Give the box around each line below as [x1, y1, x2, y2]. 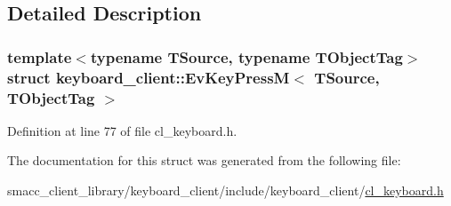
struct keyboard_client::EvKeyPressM [7, 66, 290, 88]
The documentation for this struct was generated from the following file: [7, 151, 401, 170]
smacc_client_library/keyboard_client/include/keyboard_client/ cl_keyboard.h [7, 181, 444, 200]
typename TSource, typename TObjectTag [90, 45, 403, 67]
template [7, 45, 72, 67]
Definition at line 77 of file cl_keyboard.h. [7, 121, 238, 139]
